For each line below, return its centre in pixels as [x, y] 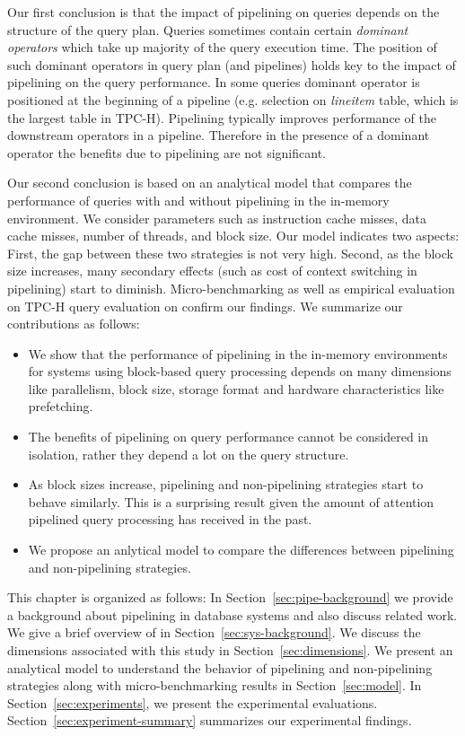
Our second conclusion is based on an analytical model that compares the [210, 183]
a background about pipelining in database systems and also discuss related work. [232, 614]
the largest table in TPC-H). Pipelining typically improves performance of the [222, 117]
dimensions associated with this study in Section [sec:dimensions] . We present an [230, 650]
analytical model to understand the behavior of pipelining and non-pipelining [220, 667]
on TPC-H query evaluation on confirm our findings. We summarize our [205, 306]
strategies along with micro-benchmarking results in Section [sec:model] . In [215, 685]
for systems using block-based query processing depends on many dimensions [240, 371]
